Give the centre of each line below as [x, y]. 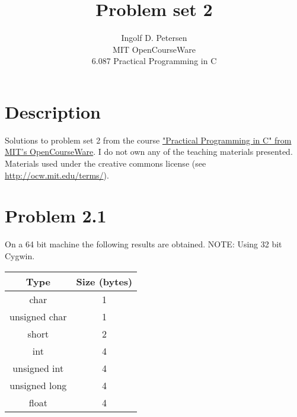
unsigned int [38, 368]
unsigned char [38, 316]
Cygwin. [20, 255]
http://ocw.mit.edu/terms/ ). [57, 175]
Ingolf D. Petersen [154, 38]
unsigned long [38, 385]
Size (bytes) [104, 281]
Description [53, 111]
